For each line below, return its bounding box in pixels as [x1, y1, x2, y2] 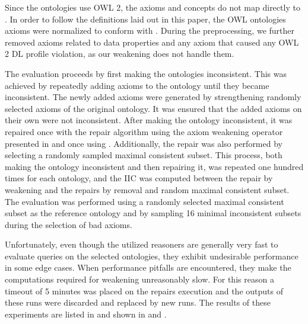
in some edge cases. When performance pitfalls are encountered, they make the [5, 261, 291, 274]
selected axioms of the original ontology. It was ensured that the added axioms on [5, 102, 302, 114]
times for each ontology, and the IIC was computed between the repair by [5, 172, 273, 184]
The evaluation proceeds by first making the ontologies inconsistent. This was [5, 67, 287, 79]
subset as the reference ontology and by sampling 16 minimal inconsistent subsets [5, 207, 301, 219]
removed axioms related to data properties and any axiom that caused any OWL [5, 36, 299, 48]
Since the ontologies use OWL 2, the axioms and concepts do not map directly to [5, 1, 300, 13]
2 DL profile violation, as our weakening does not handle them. [5, 47, 234, 60]
